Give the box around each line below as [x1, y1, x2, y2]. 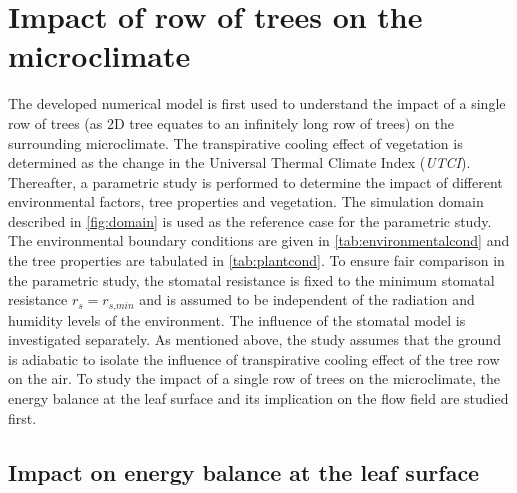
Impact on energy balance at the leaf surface [8, 456, 480, 487]
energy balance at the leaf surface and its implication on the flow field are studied [8, 388, 509, 409]
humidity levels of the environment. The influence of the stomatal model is [8, 309, 466, 330]
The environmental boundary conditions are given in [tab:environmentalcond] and [8, 230, 510, 251]
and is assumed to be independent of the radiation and [139, 289, 475, 310]
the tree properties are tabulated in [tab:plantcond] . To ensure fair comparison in [8, 250, 505, 271]
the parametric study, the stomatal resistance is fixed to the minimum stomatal [8, 269, 495, 290]
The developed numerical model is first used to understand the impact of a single [8, 93, 506, 114]
